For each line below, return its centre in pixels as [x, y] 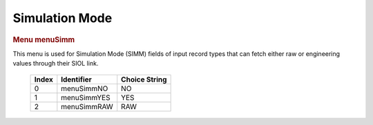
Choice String [144, 79]
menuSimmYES [86, 97]
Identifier [77, 79]
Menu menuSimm [44, 39]
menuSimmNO [85, 88]
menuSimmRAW [87, 106]
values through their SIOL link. [56, 64]
